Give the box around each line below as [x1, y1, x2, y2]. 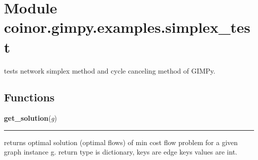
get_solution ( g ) [4, 113, 57, 123]
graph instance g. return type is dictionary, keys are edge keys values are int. [4, 147, 237, 157]
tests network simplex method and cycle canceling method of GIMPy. [4, 65, 215, 76]
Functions [4, 89, 55, 105]
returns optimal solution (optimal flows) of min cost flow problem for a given [4, 137, 238, 147]
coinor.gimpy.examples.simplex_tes [4, 17, 251, 37]
